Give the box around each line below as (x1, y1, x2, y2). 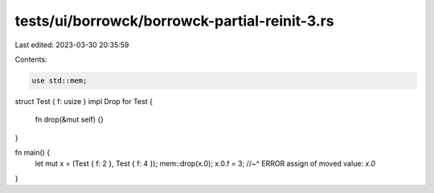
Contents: (14, 54, 47, 64)
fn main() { (14, 148, 51, 158)
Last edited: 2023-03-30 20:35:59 (14, 40, 129, 50)
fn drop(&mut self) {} (35, 115, 104, 124)
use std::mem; (31, 76, 88, 85)
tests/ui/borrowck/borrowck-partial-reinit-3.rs (14, 12, 334, 30)
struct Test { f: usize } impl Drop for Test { (14, 96, 153, 106)
